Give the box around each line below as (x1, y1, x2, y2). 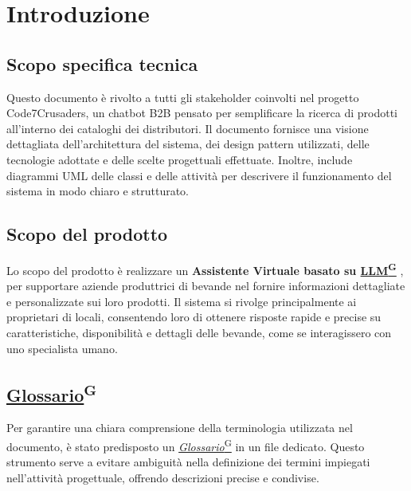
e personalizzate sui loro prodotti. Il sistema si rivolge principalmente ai (6, 293, 357, 309)
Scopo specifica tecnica (6, 51, 198, 76)
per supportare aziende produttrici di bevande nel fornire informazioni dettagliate (6, 277, 405, 294)
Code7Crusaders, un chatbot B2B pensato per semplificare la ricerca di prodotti (6, 104, 397, 121)
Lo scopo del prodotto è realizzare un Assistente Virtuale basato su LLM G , (6, 259, 404, 278)
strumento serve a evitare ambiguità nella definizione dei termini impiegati (6, 454, 370, 470)
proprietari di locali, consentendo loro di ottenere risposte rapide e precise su (6, 308, 382, 325)
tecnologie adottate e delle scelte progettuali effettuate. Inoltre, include (6, 151, 353, 167)
